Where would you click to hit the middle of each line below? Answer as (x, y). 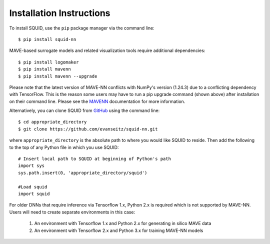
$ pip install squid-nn (47, 39)
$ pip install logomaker (48, 62)
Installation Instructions (60, 13)
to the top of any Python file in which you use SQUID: (64, 147)
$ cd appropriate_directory (52, 122)
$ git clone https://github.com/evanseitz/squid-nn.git (88, 129)
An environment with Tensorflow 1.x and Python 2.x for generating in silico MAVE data (123, 223)
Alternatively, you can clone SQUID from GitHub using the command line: (84, 110)
